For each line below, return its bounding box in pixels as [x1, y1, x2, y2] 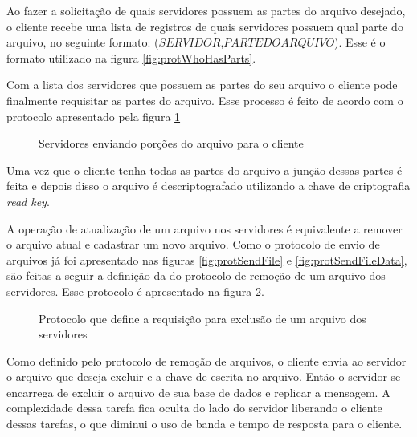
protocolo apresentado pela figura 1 [6, 107, 181, 124]
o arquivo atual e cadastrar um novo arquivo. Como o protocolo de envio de [6, 236, 380, 253]
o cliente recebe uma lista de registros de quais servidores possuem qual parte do [6, 18, 403, 34]
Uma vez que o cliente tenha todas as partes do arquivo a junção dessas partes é [6, 161, 403, 178]
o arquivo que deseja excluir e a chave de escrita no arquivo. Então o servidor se [6, 368, 401, 385]
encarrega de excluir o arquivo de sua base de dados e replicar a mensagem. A [6, 383, 390, 400]
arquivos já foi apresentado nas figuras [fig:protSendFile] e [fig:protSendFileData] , [6, 251, 407, 268]
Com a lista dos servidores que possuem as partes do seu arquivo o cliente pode [6, 76, 398, 93]
